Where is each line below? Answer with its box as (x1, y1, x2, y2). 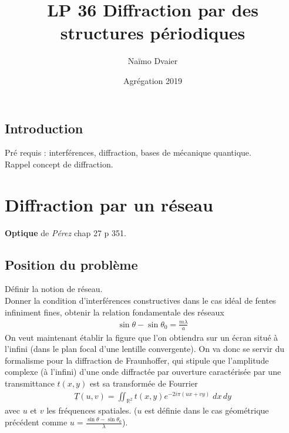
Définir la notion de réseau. (5, 283, 103, 295)
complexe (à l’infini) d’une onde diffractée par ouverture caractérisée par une (5, 365, 281, 378)
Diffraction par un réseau (5, 192, 213, 216)
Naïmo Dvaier (127, 55, 178, 67)
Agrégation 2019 (123, 74, 182, 86)
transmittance (5, 377, 55, 389)
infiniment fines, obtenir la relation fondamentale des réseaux (5, 306, 224, 318)
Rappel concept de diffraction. (5, 157, 113, 170)
